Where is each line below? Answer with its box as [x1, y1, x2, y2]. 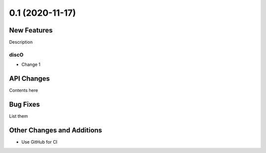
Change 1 [21, 61, 41, 67]
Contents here [9, 88, 38, 93]
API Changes [9, 74, 50, 83]
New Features [9, 26, 53, 34]
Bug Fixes [9, 100, 40, 108]
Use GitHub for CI [21, 139, 58, 145]
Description [9, 39, 33, 45]
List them [9, 113, 28, 119]
